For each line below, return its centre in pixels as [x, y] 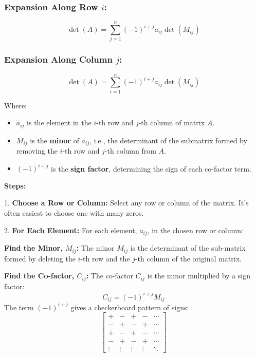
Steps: [15, 185]
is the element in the [59, 123]
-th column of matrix [172, 123]
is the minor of [54, 140]
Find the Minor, [33, 248]
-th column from [130, 151]
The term [19, 307]
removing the [37, 151]
